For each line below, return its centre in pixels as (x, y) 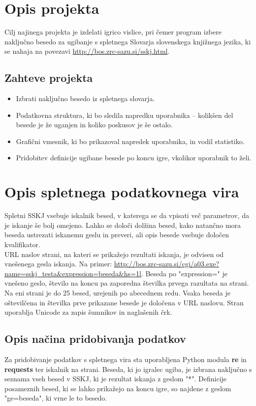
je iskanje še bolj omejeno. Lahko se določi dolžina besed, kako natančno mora (123, 225)
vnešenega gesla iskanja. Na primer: (58, 264)
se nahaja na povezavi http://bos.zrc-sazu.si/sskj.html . (87, 51)
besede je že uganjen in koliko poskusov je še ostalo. (94, 125)
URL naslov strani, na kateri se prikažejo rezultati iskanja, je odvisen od (114, 254)
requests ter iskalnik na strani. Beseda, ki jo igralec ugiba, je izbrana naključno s (128, 369)
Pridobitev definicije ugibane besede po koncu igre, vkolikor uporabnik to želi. (134, 158)
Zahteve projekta (49, 78)
